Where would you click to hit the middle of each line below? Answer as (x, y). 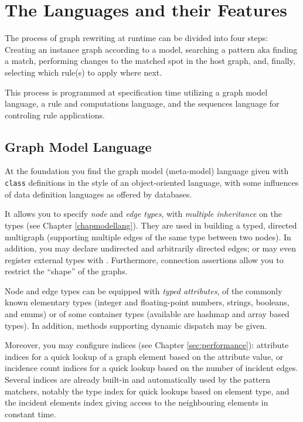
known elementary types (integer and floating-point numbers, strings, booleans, (147, 302)
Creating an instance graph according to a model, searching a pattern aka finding (151, 49)
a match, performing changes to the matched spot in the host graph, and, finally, (150, 61)
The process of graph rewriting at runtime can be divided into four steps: (136, 38)
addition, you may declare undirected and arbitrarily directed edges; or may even (150, 248)
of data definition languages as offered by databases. (98, 194)
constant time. (30, 414)
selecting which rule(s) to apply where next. (84, 72)
